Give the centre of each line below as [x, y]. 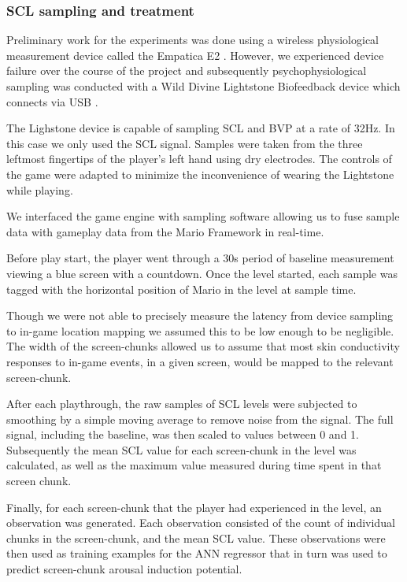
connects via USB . [52, 101]
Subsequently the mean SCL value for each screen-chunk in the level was [181, 449]
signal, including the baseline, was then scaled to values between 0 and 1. [183, 434]
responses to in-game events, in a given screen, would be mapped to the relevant [200, 361]
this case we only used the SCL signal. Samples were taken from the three [185, 143]
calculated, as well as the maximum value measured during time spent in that [194, 465]
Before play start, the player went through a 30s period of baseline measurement [200, 258]
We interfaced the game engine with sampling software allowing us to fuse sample [203, 216]
